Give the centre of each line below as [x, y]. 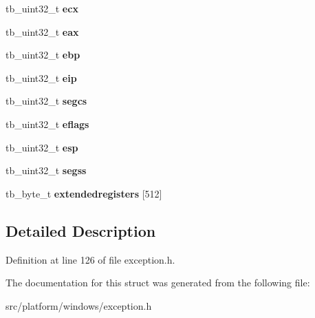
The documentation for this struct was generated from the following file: [158, 283]
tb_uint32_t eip [41, 77]
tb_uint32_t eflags [47, 124]
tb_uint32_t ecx [42, 8]
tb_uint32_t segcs [46, 101]
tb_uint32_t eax [42, 31]
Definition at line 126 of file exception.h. [90, 259]
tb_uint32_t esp [42, 147]
